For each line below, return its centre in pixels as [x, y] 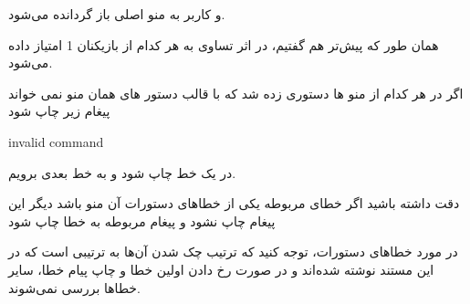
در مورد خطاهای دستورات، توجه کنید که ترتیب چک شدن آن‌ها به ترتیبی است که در [233, 252]
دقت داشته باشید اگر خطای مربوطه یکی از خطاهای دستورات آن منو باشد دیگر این [234, 203]
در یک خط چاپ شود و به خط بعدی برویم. [122, 172]
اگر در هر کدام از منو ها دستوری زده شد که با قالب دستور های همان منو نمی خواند [236, 93]
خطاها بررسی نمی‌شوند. [74, 287]
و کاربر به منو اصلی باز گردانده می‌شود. [117, 14]
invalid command [56, 141]
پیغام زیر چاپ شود [59, 111]
